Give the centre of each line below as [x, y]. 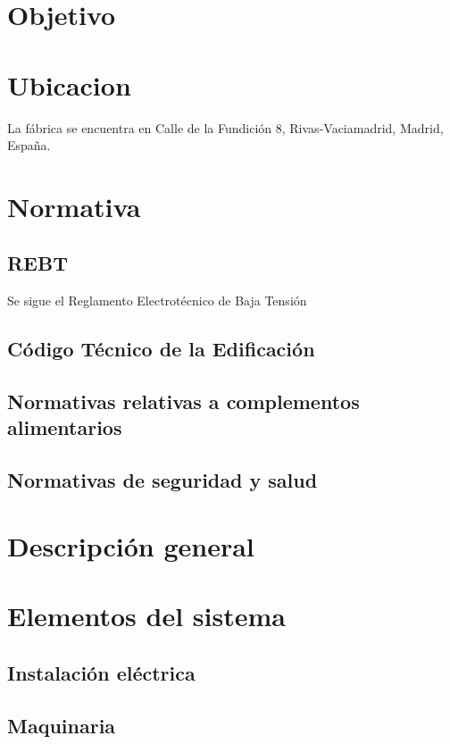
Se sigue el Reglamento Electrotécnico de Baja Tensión [157, 301]
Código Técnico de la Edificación [161, 349]
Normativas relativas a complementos [183, 401]
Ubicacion [69, 84]
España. [29, 145]
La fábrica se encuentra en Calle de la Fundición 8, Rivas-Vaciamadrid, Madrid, [225, 127]
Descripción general [131, 545]
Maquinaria [62, 725]
